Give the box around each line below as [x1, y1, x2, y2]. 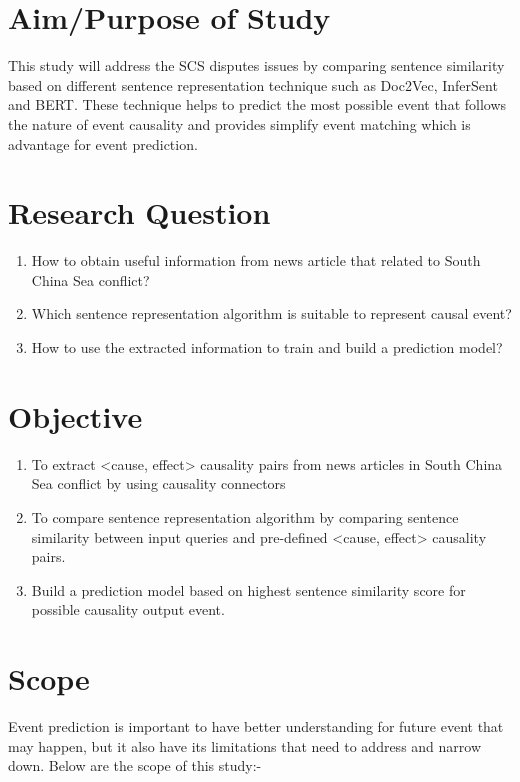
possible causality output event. [31, 599, 225, 620]
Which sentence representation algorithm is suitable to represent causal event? [31, 303, 512, 324]
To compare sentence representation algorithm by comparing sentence [31, 506, 459, 527]
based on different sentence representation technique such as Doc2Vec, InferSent [8, 74, 498, 95]
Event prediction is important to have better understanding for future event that [8, 716, 504, 736]
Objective [8, 395, 143, 436]
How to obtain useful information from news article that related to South [31, 250, 481, 271]
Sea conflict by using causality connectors [31, 473, 286, 494]
